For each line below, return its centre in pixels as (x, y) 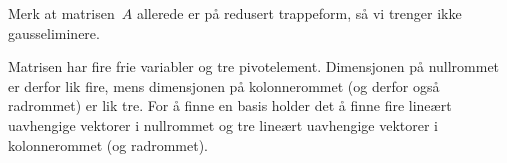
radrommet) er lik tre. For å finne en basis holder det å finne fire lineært (230, 105)
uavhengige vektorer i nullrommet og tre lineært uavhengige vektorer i (223, 124)
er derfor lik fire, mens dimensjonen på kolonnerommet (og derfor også (224, 85)
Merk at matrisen (61, 13)
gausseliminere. (54, 32)
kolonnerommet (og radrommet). (108, 144)
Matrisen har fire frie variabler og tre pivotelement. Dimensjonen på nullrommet (254, 66)
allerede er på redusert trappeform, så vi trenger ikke (299, 13)
